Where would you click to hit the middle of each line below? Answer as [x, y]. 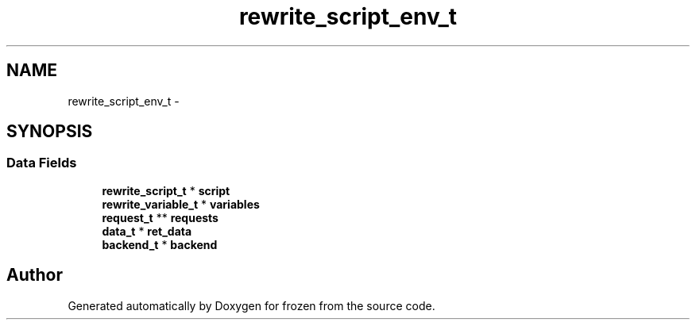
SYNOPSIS [50, 132]
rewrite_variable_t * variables [181, 204]
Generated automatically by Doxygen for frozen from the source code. [251, 305]
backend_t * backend [160, 244]
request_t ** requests [160, 217]
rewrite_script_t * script [166, 190]
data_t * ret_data [147, 231]
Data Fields [42, 163]
